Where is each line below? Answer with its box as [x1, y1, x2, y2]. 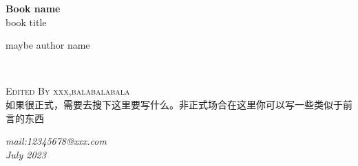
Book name [6, 1, 61, 15]
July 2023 [6, 147, 46, 161]
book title [6, 14, 47, 29]
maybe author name [6, 38, 90, 52]
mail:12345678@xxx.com [6, 134, 107, 148]
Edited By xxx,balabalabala [6, 84, 130, 98]
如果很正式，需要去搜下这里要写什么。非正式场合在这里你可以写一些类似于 [6, 97, 343, 111]
